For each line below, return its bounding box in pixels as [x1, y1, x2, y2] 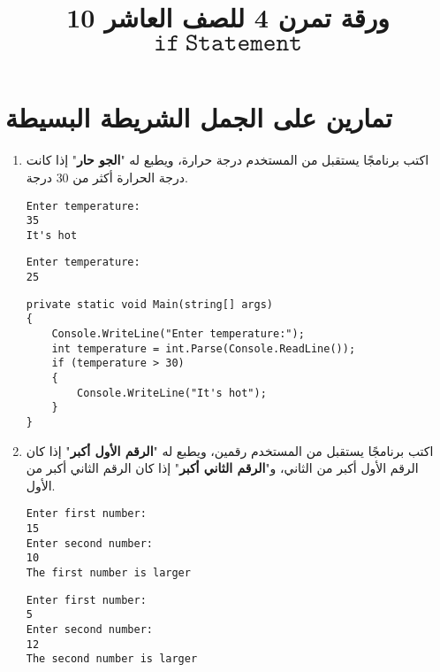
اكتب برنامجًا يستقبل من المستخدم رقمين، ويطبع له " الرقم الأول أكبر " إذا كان [26, 441, 434, 460]
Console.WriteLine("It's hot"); [77, 386, 267, 399]
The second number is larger [26, 653, 198, 666]
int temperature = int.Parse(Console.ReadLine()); [51, 342, 356, 355]
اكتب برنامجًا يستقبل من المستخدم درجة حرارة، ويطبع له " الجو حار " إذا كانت [26, 151, 429, 169]
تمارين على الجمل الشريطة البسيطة [5, 99, 392, 135]
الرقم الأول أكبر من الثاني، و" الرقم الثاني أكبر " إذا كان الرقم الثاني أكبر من [26, 459, 419, 477]
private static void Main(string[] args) [26, 297, 273, 311]
